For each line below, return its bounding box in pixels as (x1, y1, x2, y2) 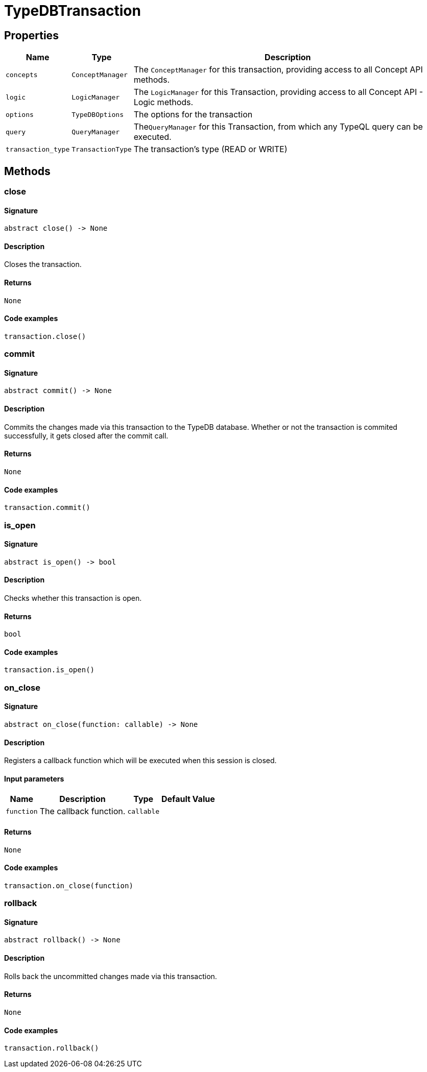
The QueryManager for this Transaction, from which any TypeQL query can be (133, 121, 423, 132)
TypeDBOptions (72, 110, 124, 118)
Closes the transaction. (4, 260, 82, 269)
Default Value (161, 794, 215, 805)
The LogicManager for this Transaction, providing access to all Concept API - (133, 87, 423, 98)
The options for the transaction (133, 109, 253, 120)
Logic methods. (133, 97, 194, 108)
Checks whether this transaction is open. (4, 593, 142, 602)
